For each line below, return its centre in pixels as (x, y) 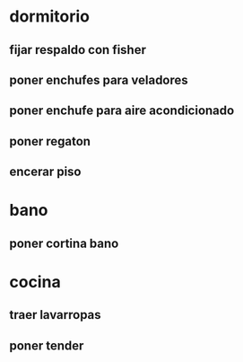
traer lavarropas (55, 315)
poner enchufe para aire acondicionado (122, 111)
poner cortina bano (64, 243)
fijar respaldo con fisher (78, 50)
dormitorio (50, 17)
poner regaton (50, 141)
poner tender (47, 345)
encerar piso (45, 172)
